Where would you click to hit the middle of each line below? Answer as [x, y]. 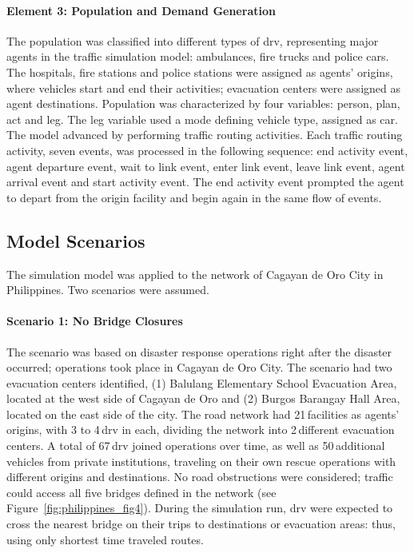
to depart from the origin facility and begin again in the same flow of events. [194, 197]
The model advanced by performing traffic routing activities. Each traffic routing [205, 135]
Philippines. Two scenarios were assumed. [108, 290]
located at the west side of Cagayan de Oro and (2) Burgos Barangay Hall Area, [203, 398]
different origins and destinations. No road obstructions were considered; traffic [200, 477]
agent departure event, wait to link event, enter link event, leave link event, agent [206, 166]
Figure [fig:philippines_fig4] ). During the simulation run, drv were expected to [200, 508]
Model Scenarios [76, 240]
